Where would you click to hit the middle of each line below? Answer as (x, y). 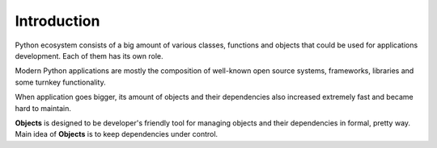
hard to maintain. (43, 108)
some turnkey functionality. (60, 82)
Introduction (57, 21)
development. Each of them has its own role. (89, 55)
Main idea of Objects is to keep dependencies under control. (117, 134)
